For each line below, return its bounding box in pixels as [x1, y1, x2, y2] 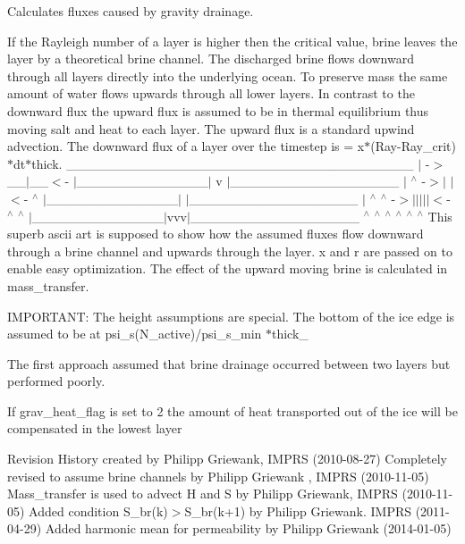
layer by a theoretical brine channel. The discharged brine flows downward [7, 49, 414, 68]
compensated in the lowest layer [7, 419, 182, 438]
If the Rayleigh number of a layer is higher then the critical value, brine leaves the [7, 31, 458, 50]
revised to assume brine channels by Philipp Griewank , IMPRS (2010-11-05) [7, 466, 429, 485]
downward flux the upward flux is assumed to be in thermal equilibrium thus [7, 101, 429, 120]
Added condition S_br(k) [29, 501, 168, 520]
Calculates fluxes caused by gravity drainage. [7, 2, 254, 20]
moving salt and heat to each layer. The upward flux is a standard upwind [7, 119, 415, 138]
